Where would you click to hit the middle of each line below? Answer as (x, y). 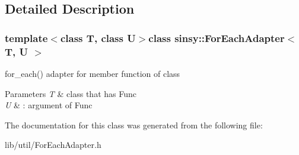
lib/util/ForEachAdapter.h (53, 145)
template (26, 38)
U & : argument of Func (49, 105)
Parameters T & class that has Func (71, 93)
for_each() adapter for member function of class (93, 73)
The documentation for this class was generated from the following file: (134, 125)
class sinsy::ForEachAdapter (217, 38)
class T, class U (98, 38)
